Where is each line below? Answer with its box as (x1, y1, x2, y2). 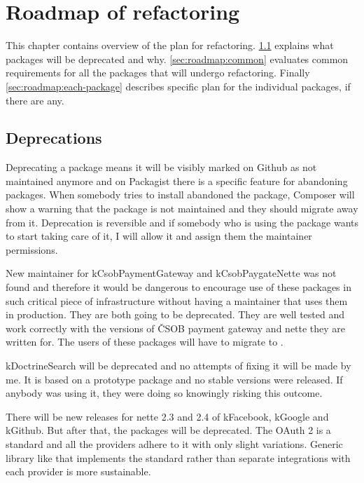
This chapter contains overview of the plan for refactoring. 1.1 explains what (6, 38, 334, 53)
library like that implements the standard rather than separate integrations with (6, 450, 351, 465)
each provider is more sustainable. (6, 464, 151, 479)
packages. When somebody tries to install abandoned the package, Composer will (6, 187, 355, 202)
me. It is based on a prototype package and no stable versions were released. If (6, 372, 343, 386)
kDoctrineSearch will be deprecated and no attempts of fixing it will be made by (6, 358, 351, 373)
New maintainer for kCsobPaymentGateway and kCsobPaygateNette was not (6, 266, 337, 280)
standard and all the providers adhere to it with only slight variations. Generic (6, 436, 343, 451)
